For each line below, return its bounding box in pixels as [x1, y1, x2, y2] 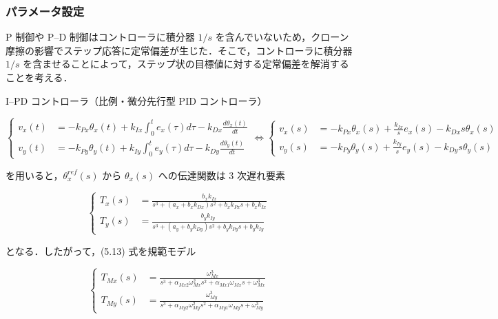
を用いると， [6, 167, 63, 182]
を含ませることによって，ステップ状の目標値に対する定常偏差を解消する [23, 56, 349, 71]
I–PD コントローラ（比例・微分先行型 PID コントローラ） [6, 93, 267, 107]
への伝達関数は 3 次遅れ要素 [158, 167, 286, 182]
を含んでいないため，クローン [215, 30, 349, 44]
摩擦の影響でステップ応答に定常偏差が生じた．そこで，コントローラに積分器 [6, 43, 353, 57]
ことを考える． [6, 70, 73, 84]
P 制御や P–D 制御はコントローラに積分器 [6, 30, 195, 44]
